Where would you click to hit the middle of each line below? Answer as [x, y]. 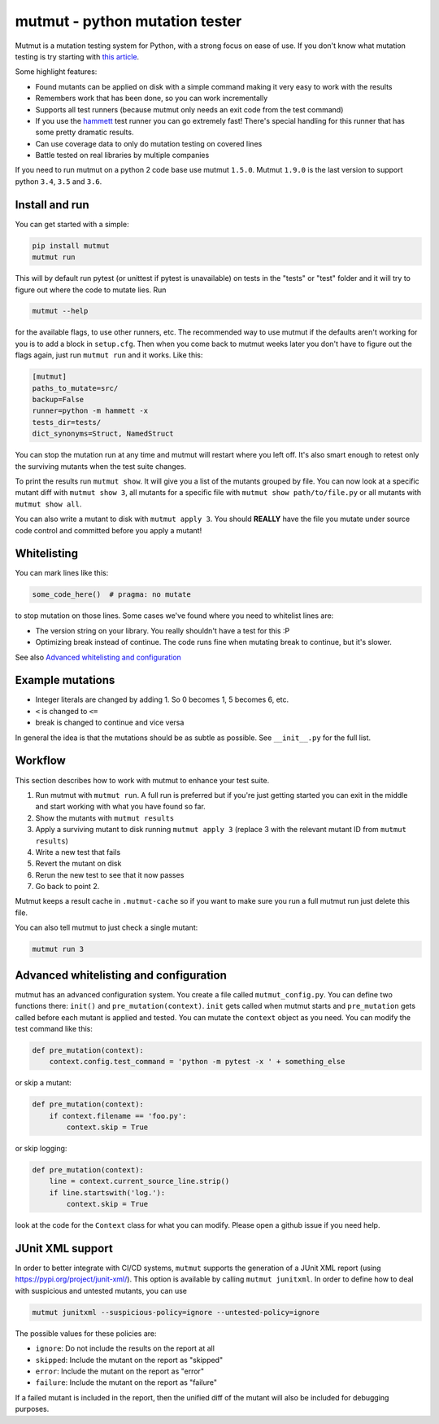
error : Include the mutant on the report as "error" [120, 1371]
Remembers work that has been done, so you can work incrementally [152, 99]
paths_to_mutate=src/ [75, 388]
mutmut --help [60, 311]
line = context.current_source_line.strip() [139, 1181]
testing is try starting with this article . [77, 56]
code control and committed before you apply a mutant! [109, 530]
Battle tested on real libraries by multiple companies [122, 156]
